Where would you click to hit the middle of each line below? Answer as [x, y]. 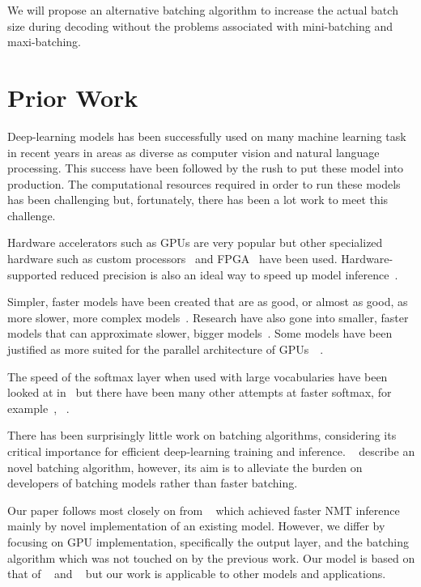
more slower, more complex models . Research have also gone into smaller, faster [208, 317]
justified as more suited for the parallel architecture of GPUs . [166, 349]
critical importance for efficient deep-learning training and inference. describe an [211, 451]
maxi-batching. [45, 42]
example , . [38, 408]
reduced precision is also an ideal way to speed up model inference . [229, 274]
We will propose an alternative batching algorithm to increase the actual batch [203, 10]
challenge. [32, 215]
